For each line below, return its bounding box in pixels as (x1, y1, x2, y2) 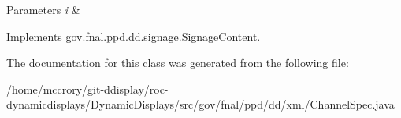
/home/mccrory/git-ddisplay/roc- (6, 80, 169, 97)
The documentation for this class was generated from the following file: (6, 54, 349, 71)
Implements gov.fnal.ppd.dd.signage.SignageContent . (6, 28, 261, 44)
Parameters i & (6, 2, 80, 17)
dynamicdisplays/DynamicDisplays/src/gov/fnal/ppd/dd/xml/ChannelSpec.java (6, 96, 395, 112)
